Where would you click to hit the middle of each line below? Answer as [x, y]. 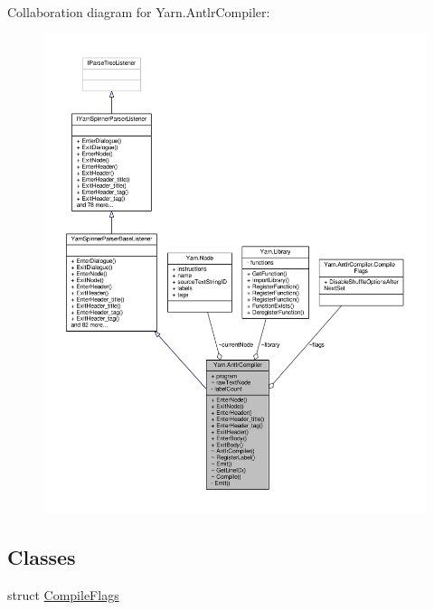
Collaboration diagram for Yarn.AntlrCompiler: [139, 12]
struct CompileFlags [63, 595]
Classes [42, 557]
